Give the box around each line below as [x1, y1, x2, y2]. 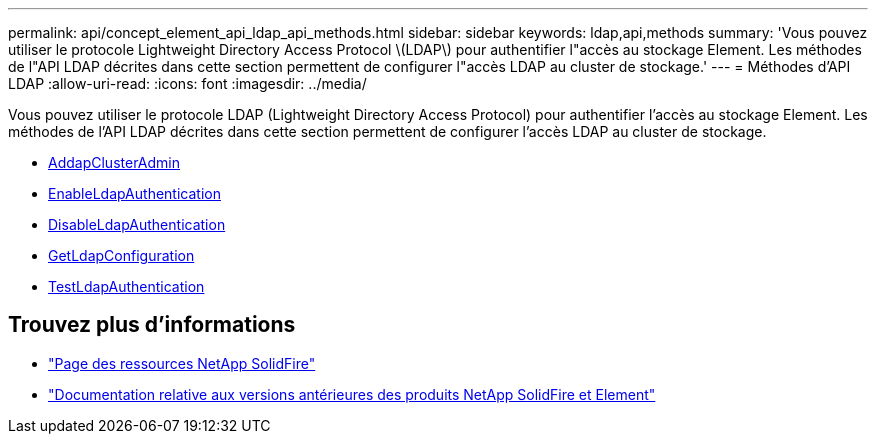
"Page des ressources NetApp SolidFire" [48, 354, 316, 372]
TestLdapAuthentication [48, 278, 205, 295]
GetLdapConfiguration [48, 247, 195, 264]
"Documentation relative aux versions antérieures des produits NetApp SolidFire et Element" [48, 385, 656, 403]
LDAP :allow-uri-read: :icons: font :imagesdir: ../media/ [8, 75, 367, 92]
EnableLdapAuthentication [48, 185, 221, 202]
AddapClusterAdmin [48, 154, 181, 171]
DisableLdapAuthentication [48, 216, 226, 233]
